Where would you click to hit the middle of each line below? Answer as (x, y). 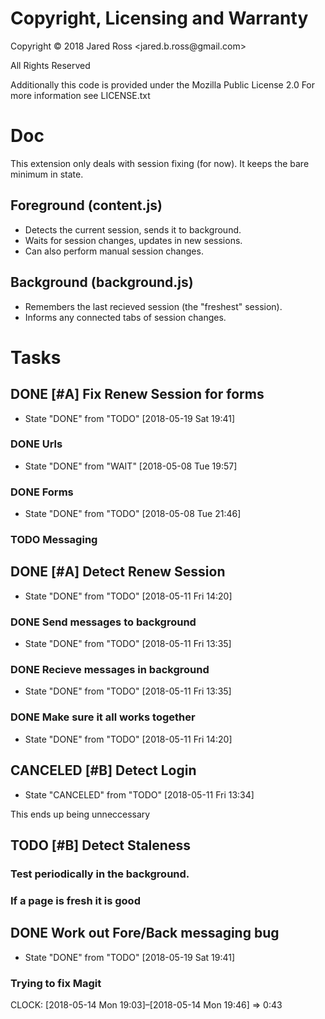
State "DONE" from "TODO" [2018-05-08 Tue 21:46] (133, 514)
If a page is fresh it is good (75, 900)
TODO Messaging (54, 540)
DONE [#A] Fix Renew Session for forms (137, 394)
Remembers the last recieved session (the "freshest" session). (153, 306)
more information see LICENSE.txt (80, 95)
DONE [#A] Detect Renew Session (118, 572)
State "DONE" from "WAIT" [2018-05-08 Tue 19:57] (131, 466)
